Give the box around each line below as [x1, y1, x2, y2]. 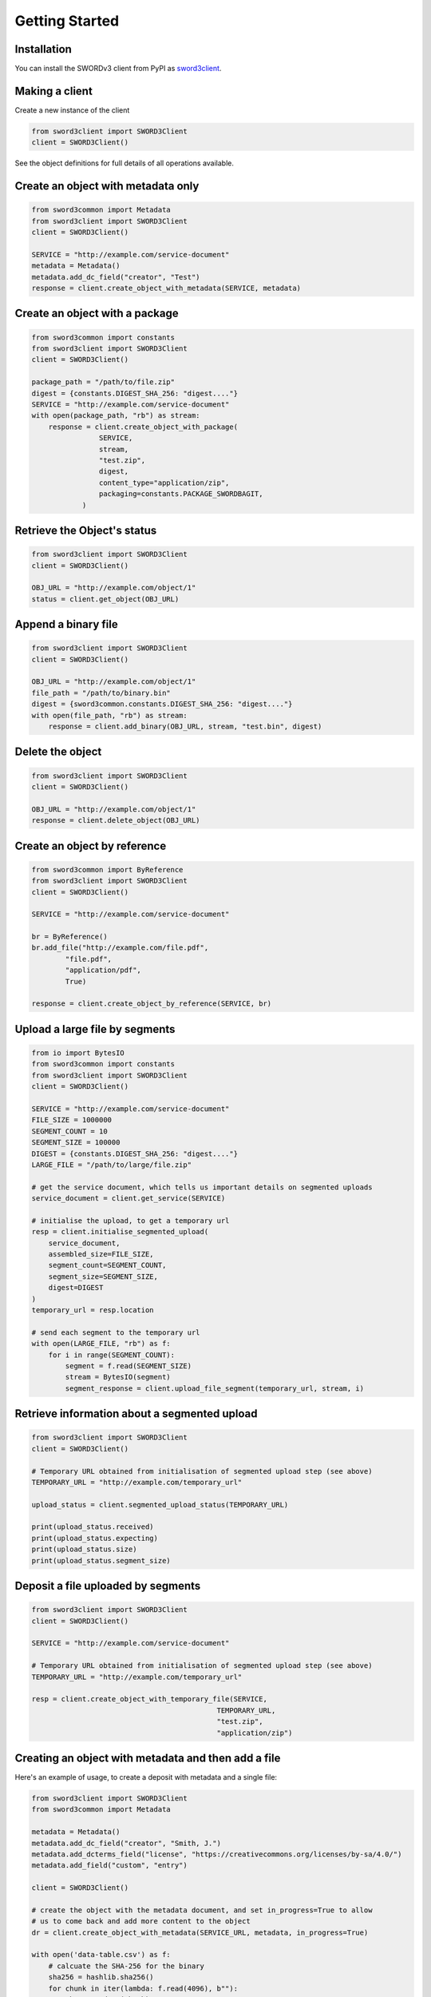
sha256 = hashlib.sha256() [48, 1973, 155, 1982]
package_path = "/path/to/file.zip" [31, 378, 176, 387]
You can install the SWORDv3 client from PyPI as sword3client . [14, 64, 222, 73]
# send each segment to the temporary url [31, 1328, 200, 1337]
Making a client [14, 84, 93, 97]
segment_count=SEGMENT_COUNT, [48, 1261, 167, 1270]
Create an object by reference [14, 839, 167, 852]
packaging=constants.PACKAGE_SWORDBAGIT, [98, 490, 263, 498]
